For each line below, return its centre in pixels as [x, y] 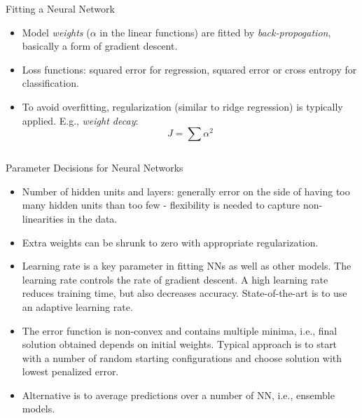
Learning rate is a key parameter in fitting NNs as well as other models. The [187, 266]
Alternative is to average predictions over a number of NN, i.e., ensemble [178, 395]
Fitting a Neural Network [60, 8]
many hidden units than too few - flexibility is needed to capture [161, 205]
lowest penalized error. [70, 371]
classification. [50, 83]
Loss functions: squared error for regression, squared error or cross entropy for [189, 69]
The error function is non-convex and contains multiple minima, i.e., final [180, 330]
